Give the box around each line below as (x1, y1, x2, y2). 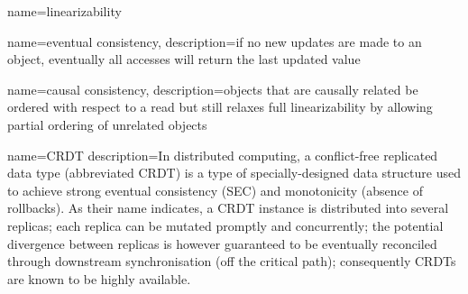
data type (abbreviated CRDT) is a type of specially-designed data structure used (7, 163, 461, 182)
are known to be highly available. (7, 269, 191, 288)
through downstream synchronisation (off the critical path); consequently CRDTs (7, 252, 456, 271)
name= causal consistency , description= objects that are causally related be (7, 79, 418, 98)
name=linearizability (7, 2, 122, 20)
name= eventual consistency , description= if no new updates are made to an (7, 32, 422, 51)
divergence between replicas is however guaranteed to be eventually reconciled (7, 234, 437, 253)
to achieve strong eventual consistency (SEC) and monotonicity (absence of (7, 180, 423, 199)
